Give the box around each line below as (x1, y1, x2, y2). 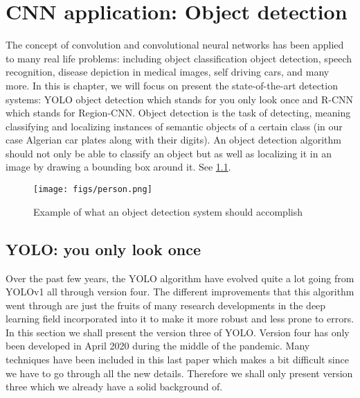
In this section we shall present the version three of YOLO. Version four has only (6, 325, 350, 339)
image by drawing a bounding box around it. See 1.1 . (6, 159, 231, 174)
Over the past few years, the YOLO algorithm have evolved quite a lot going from (6, 270, 354, 285)
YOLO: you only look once (6, 238, 201, 259)
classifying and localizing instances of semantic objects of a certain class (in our (6, 119, 343, 133)
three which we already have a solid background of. (6, 379, 223, 394)
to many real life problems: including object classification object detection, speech (6, 51, 352, 65)
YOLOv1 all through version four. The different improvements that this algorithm (6, 284, 354, 299)
